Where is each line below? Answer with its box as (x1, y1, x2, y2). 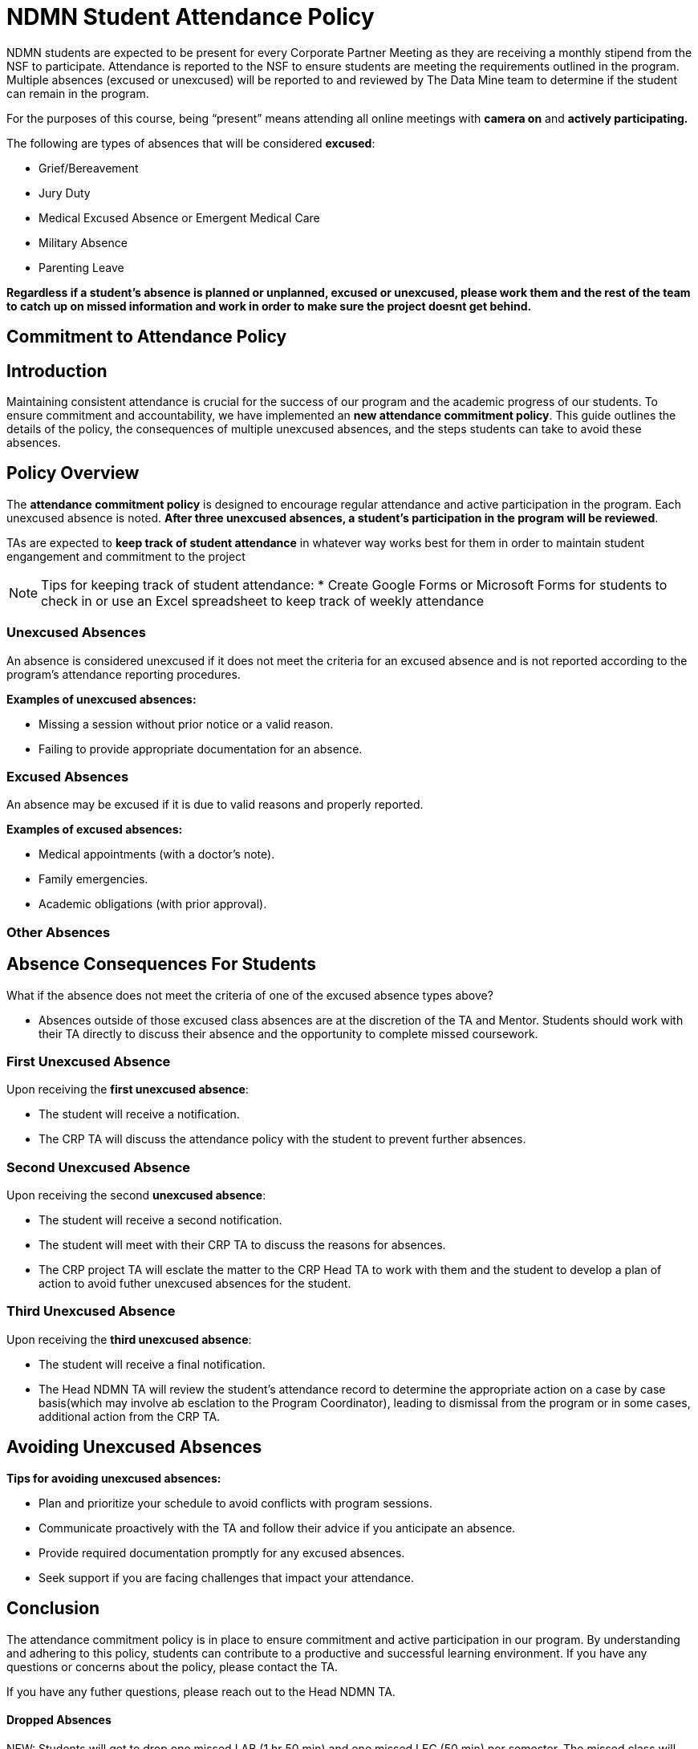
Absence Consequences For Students (6, 954, 317, 975)
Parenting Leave (39, 260, 124, 274)
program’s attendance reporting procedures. (6, 667, 241, 681)
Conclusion (6, 1598, 100, 1619)
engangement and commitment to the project (6, 549, 246, 563)
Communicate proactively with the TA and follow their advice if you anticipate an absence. (39, 1520, 516, 1535)
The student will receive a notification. (39, 1107, 240, 1122)
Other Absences (6, 923, 111, 940)
